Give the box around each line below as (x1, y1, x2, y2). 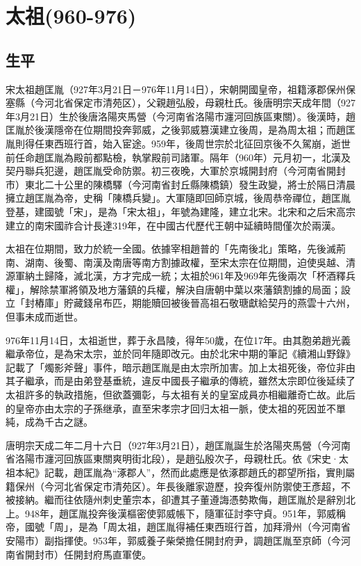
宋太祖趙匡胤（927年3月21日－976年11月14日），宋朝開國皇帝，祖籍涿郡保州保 (6, 81, 355, 96)
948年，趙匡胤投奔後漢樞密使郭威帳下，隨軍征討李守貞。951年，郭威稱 (24, 506, 346, 520)
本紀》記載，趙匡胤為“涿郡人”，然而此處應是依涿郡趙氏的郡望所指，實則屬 (15, 465, 355, 480)
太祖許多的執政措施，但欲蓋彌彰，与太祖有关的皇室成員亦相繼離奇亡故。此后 (6, 387, 355, 402)
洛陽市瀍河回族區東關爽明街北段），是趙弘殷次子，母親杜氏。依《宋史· (15, 451, 339, 466)
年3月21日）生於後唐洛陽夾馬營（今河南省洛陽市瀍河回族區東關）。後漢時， (6, 108, 346, 123)
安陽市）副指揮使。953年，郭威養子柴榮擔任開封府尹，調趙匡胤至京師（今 (6, 533, 341, 547)
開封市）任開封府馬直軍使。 (24, 547, 151, 561)
